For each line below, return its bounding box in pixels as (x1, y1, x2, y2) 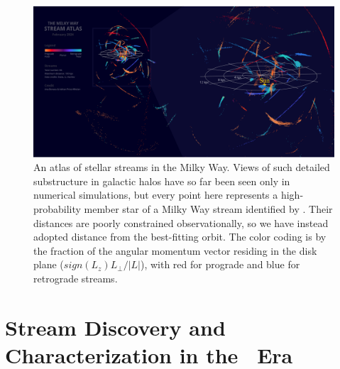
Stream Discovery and (5, 312, 226, 341)
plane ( (33, 257, 64, 272)
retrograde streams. (33, 271, 118, 285)
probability (33, 202, 81, 216)
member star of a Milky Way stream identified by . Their (84, 202, 333, 216)
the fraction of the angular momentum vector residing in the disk (33, 243, 317, 258)
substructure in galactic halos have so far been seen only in (33, 173, 290, 188)
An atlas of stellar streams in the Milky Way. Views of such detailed (33, 160, 330, 175)
